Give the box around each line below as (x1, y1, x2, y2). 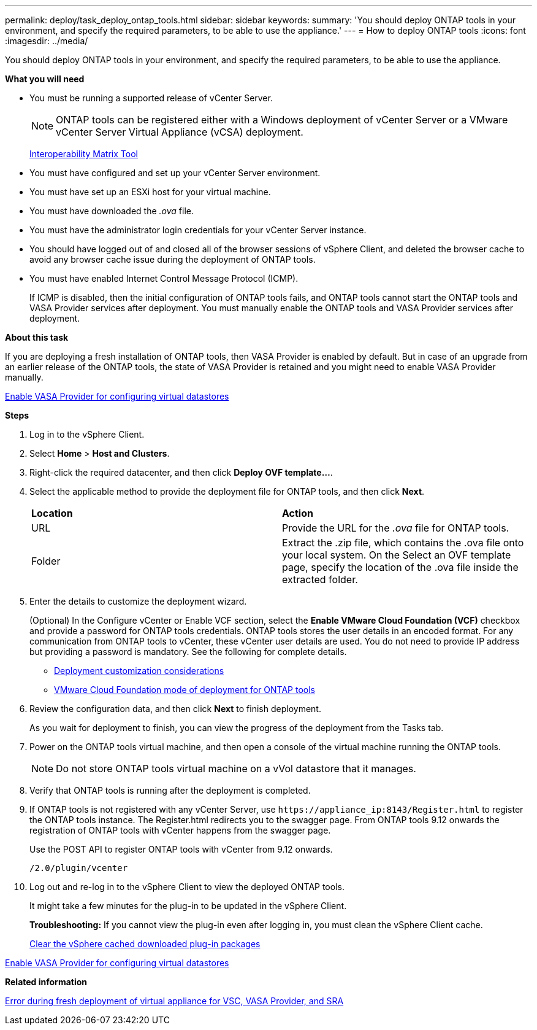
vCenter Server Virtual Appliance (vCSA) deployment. (56, 126, 303, 138)
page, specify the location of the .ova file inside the (282, 561, 519, 573)
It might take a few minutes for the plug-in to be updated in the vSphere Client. (29, 900, 347, 911)
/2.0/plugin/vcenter (29, 863, 128, 873)
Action (282, 507, 313, 519)
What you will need (5, 74, 85, 84)
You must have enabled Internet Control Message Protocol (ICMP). (29, 273, 299, 284)
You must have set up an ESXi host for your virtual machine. (29, 187, 271, 197)
